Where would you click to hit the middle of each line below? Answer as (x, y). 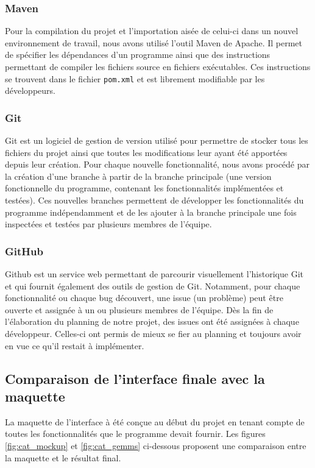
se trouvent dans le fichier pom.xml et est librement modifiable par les (135, 78)
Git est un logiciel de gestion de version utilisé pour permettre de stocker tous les (157, 140)
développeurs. (30, 90)
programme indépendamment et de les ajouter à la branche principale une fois (151, 212)
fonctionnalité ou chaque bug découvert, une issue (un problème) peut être (144, 298)
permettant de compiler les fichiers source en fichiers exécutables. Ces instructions (158, 66)
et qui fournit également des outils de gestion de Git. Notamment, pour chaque (153, 285)
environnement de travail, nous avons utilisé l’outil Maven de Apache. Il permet (154, 42)
